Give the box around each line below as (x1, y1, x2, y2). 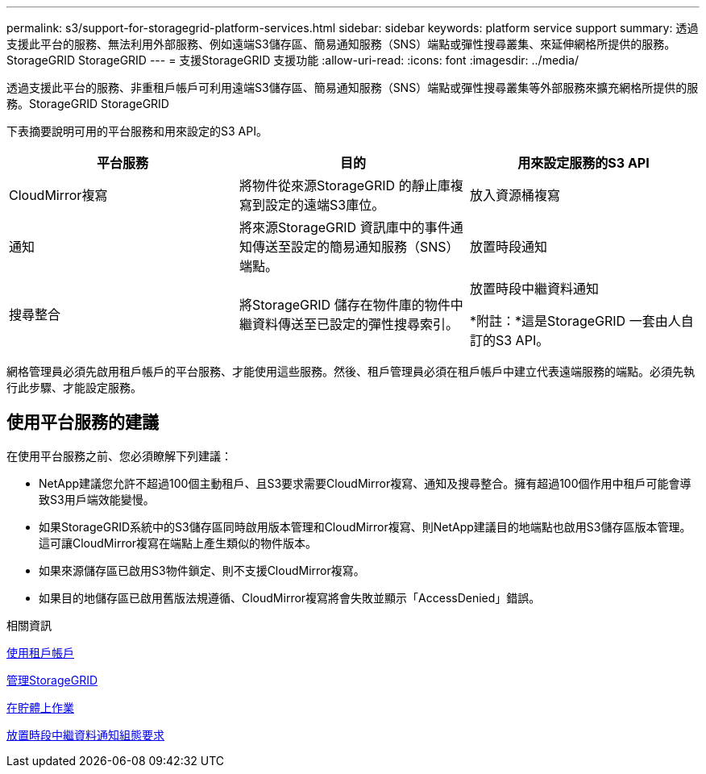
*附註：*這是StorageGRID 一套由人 (469, 313, 681, 329)
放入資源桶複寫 (469, 187, 560, 203)
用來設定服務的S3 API (517, 155, 650, 171)
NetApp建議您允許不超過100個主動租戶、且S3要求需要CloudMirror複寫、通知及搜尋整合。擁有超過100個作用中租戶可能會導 (39, 476, 691, 490)
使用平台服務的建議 (6, 412, 159, 433)
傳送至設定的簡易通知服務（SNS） (251, 239, 459, 255)
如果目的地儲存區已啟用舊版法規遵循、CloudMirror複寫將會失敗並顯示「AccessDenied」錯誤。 (39, 590, 541, 605)
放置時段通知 (469, 239, 547, 255)
